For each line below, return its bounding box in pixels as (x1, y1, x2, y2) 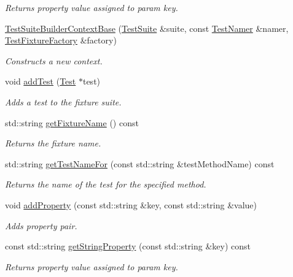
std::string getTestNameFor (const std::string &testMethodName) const (5, 157, 275, 170)
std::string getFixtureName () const (5, 116, 139, 129)
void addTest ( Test (5, 75, 76, 88)
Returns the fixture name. (5, 137, 101, 150)
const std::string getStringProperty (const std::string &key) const (5, 240, 251, 252)
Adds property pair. (5, 219, 77, 232)
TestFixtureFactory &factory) (5, 34, 117, 47)
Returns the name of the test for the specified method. (5, 178, 206, 191)
